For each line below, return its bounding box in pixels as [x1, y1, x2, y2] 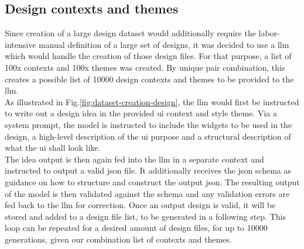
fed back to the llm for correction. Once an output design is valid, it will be [5, 199, 276, 211]
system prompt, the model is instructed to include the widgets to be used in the [5, 118, 292, 130]
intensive [5, 38, 36, 50]
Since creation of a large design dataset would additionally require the [5, 27, 256, 39]
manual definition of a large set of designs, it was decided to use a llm [39, 38, 289, 50]
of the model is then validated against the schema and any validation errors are [5, 187, 290, 199]
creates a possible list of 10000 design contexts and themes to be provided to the [5, 72, 294, 85]
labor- [258, 27, 280, 39]
